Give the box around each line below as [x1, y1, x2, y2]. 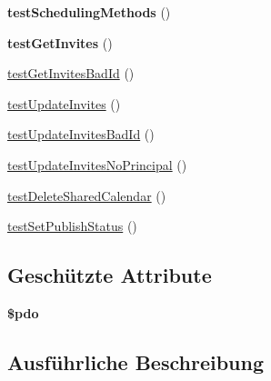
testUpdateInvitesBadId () [7, 125, 155, 144]
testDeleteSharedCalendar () [7, 185, 166, 205]
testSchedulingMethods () [7, 3, 171, 21]
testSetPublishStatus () [7, 216, 137, 236]
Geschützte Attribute [7, 261, 212, 289]
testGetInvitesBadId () [7, 64, 135, 83]
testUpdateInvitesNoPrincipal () [7, 155, 187, 174]
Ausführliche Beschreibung [7, 347, 264, 376]
